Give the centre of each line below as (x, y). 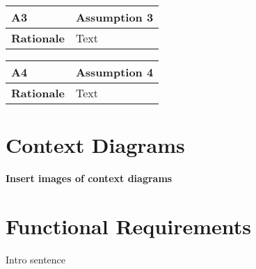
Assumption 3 (114, 17)
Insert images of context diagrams (89, 178)
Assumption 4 (114, 72)
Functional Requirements (128, 226)
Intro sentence (36, 259)
